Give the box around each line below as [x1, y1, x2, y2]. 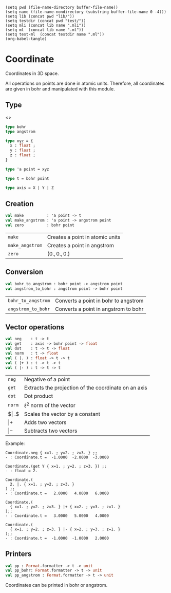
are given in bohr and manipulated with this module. [5, 85, 115, 92]
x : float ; [10, 143, 36, 149]
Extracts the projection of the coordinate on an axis [24, 384, 147, 392]
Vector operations [5, 323, 65, 331]
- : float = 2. [5, 468, 38, 473]
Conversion [5, 268, 44, 276]
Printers [5, 550, 32, 559]
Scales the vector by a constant [24, 410, 101, 417]
